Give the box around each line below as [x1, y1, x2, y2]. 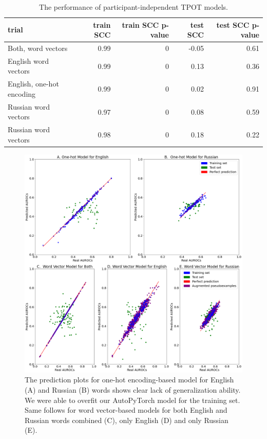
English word [8, 55, 49, 66]
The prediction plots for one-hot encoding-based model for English [25, 374, 234, 385]
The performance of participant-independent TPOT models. [39, 2, 228, 12]
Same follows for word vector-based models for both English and [25, 405, 227, 415]
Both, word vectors [8, 43, 68, 54]
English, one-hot [8, 78, 59, 89]
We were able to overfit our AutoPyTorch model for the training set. [25, 394, 240, 405]
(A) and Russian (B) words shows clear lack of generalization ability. [25, 384, 241, 395]
